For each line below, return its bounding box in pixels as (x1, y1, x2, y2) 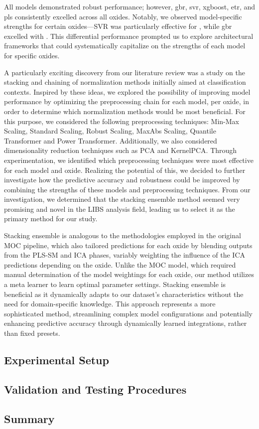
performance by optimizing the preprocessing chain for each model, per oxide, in (4, 96, 249, 107)
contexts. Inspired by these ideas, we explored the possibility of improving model (4, 86, 251, 97)
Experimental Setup (4, 352, 109, 367)
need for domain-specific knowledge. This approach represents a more (4, 298, 216, 309)
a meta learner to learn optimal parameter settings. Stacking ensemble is (4, 279, 226, 289)
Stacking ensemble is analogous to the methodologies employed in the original (4, 230, 241, 241)
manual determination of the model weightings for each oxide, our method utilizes (4, 269, 254, 280)
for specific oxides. (4, 50, 60, 60)
